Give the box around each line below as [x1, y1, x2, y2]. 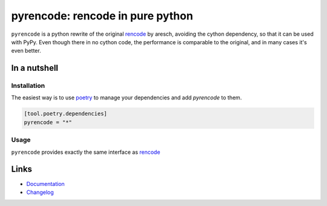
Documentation [26, 180, 65, 187]
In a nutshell [11, 63, 59, 73]
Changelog [26, 188, 54, 196]
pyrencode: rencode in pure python [11, 9, 193, 22]
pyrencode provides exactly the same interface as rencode [11, 148, 160, 156]
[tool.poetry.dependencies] [24, 110, 107, 118]
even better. [11, 47, 42, 55]
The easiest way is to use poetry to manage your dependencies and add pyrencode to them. [11, 94, 242, 101]
